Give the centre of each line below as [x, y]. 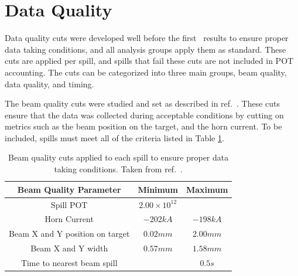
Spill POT [69, 204]
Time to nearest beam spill [69, 262]
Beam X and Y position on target [69, 234]
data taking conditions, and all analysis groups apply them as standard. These [145, 49]
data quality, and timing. [49, 84]
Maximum [207, 189]
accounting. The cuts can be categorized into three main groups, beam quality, [146, 72]
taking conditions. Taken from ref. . [118, 169]
